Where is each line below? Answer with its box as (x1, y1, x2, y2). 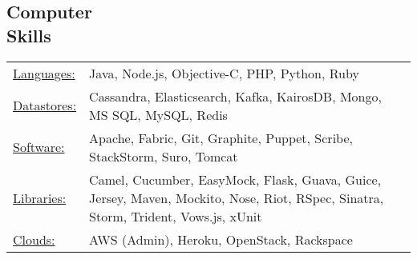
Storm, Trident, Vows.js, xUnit (89, 206, 262, 225)
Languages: (13, 63, 75, 82)
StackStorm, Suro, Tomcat (89, 146, 238, 165)
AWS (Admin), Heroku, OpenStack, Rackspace (89, 229, 353, 249)
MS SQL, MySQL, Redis (89, 105, 228, 124)
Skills (6, 22, 51, 47)
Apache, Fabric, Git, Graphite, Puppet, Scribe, (89, 128, 353, 147)
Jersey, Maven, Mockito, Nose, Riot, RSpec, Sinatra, (89, 188, 384, 207)
